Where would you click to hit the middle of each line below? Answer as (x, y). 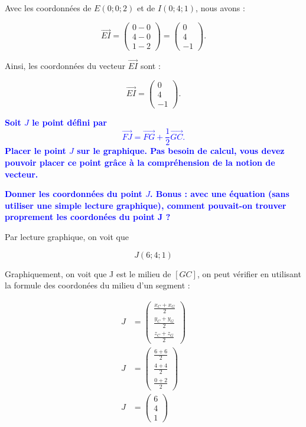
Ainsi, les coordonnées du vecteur (65, 65)
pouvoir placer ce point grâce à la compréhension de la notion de (140, 162)
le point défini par (69, 122)
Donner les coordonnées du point (74, 194)
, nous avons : (220, 8)
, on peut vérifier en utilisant (249, 273)
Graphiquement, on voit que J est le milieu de (88, 273)
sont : (150, 65)
